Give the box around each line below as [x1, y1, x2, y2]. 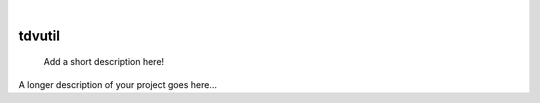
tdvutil [18, 27, 60, 44]
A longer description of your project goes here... [18, 78, 217, 90]
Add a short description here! [43, 56, 165, 68]
